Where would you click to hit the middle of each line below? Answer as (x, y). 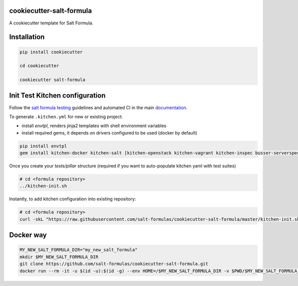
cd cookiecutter (39, 66)
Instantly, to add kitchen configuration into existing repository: (73, 199)
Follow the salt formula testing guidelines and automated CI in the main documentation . (98, 108)
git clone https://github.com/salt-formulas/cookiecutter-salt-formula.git (114, 264)
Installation (27, 37)
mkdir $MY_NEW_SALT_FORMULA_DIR (59, 257)
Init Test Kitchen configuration (57, 95)
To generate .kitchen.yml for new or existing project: (66, 117)
